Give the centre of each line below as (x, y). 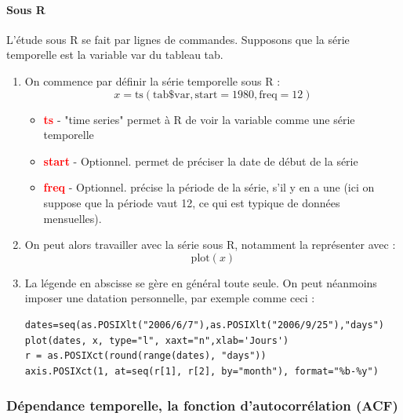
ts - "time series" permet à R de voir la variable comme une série (199, 119)
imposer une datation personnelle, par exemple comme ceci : (170, 298)
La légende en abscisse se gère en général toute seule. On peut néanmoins (201, 282)
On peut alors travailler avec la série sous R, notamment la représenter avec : (210, 245)
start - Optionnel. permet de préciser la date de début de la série (201, 161)
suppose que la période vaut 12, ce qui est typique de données (192, 202)
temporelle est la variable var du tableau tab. (115, 55)
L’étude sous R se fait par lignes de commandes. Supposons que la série (178, 39)
